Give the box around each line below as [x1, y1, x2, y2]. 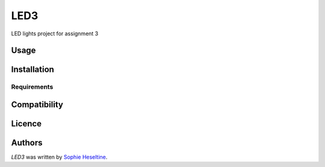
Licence [11, 119, 42, 129]
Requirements [11, 83, 54, 91]
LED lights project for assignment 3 [11, 30, 99, 37]
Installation [11, 65, 54, 75]
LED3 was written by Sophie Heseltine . [11, 153, 108, 161]
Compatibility [11, 99, 63, 110]
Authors [11, 138, 43, 148]
